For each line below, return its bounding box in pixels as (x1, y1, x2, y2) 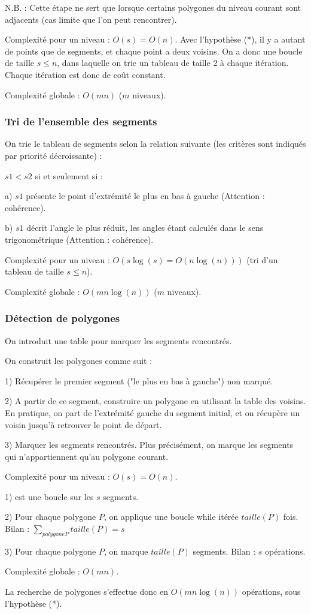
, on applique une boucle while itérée (103, 510, 239, 523)
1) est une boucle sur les (5, 490, 94, 502)
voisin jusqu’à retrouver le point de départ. (5, 418, 162, 431)
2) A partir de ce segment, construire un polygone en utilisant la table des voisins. (5, 395, 306, 407)
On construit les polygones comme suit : (5, 354, 153, 367)
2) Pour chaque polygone (5, 510, 96, 523)
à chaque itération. (220, 56, 289, 69)
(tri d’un (246, 253, 278, 266)
